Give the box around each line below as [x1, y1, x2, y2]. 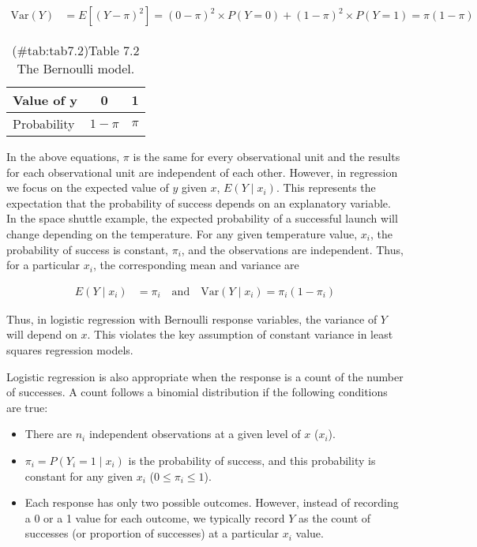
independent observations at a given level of [88, 425, 301, 442]
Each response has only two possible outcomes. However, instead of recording [24, 494, 399, 511]
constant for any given [24, 467, 133, 484]
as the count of [298, 509, 371, 526]
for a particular [6, 257, 81, 273]
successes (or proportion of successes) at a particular [24, 525, 280, 541]
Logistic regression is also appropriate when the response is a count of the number [6, 368, 404, 384]
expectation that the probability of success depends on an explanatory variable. [6, 194, 391, 211]
